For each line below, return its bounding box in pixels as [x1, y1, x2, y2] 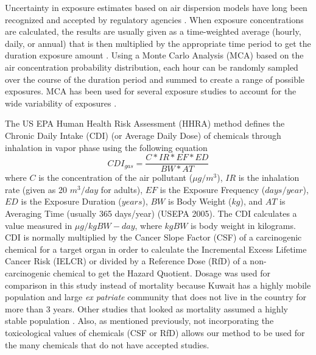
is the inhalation [238, 171, 300, 184]
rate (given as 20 [5, 183, 67, 195]
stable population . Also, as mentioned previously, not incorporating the [5, 314, 274, 327]
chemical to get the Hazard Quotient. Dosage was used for [53, 266, 271, 279]
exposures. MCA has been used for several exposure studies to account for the [5, 85, 297, 97]
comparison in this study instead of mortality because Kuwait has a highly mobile [5, 278, 311, 291]
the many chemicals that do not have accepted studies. [5, 338, 209, 351]
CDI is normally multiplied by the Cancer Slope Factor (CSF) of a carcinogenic [5, 231, 302, 244]
